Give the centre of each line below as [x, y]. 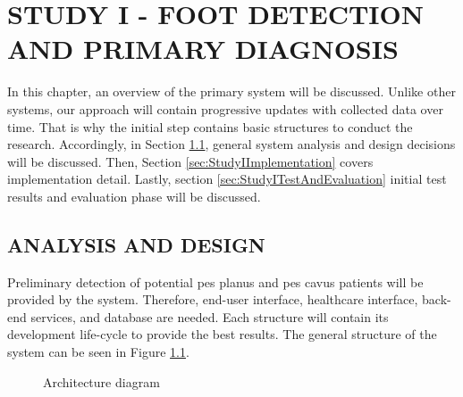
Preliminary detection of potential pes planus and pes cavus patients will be [215, 281]
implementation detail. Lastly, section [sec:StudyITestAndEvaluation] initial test [227, 179]
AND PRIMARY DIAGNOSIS [203, 49]
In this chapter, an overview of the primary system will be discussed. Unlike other [231, 91]
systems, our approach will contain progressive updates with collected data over [225, 108]
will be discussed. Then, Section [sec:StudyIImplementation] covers [190, 161]
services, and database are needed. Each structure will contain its [210, 316]
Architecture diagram [101, 381]
